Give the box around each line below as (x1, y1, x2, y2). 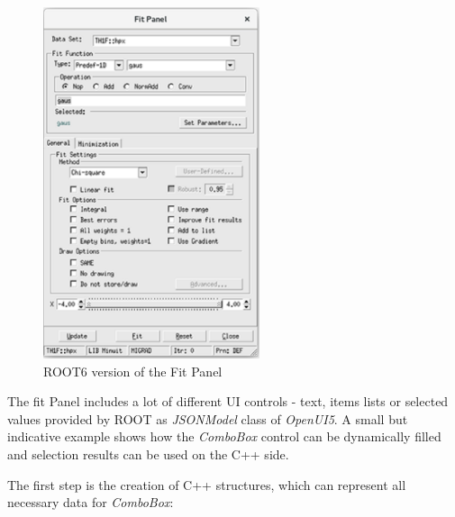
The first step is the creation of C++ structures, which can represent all (7, 475, 406, 494)
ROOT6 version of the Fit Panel (43, 361, 223, 380)
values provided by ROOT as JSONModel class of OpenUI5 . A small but (7, 409, 408, 428)
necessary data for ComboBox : (7, 493, 174, 512)
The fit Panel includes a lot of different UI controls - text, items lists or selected (7, 392, 449, 411)
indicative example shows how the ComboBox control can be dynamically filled (7, 427, 441, 446)
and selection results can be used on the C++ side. (7, 445, 289, 464)
